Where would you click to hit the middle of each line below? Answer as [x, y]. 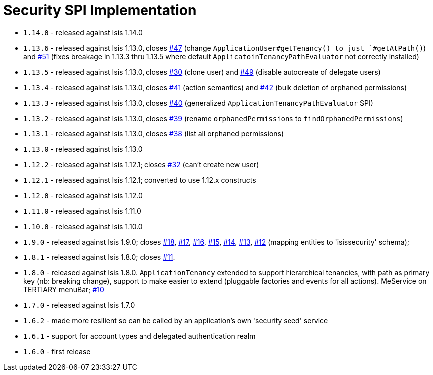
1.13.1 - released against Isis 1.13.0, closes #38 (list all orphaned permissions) [154, 133]
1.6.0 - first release [57, 351]
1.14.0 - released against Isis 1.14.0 [83, 32]
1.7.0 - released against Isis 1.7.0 [79, 305]
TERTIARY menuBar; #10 [64, 289]
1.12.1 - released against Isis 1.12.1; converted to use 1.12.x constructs [140, 180]
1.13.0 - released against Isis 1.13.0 [83, 149]
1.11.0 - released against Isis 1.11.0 [82, 211]
